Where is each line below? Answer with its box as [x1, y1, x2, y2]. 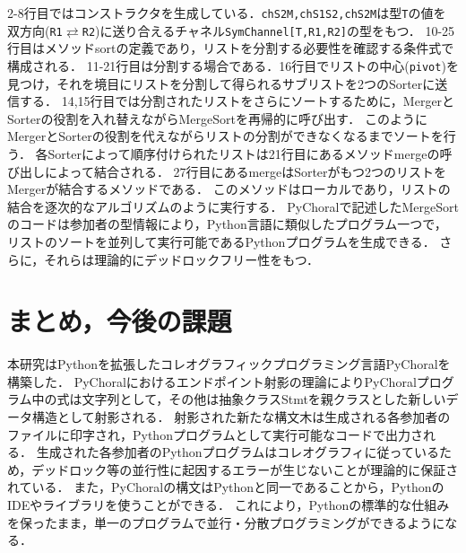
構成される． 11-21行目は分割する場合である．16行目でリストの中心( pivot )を [7, 56, 459, 75]
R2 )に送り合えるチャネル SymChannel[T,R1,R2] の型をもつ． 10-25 [82, 21, 455, 39]
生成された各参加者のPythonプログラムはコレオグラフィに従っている [36, 443, 439, 461]
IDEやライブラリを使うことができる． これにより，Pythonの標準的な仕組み [7, 495, 450, 513]
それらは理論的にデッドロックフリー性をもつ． [44, 250, 320, 268]
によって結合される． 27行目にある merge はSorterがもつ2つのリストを [44, 162, 447, 180]
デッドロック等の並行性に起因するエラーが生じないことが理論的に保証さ [31, 460, 459, 478]
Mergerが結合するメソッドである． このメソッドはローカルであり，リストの [7, 180, 451, 198]
